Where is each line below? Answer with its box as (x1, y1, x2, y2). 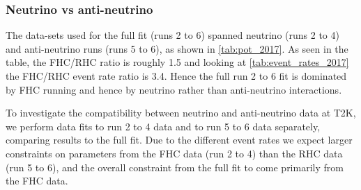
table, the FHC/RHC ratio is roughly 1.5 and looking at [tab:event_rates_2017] (6, 55, 349, 69)
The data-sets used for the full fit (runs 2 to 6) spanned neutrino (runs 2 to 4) (6, 28, 339, 42)
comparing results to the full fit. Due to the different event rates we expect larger (6, 132, 353, 147)
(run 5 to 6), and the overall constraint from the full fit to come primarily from (6, 159, 344, 174)
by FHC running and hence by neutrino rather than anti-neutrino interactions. (6, 82, 342, 96)
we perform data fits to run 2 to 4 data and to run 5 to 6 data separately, (6, 119, 321, 133)
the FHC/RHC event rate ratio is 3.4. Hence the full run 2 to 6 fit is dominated (6, 69, 347, 83)
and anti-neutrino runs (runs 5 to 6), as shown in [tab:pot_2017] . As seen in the (6, 41, 348, 55)
